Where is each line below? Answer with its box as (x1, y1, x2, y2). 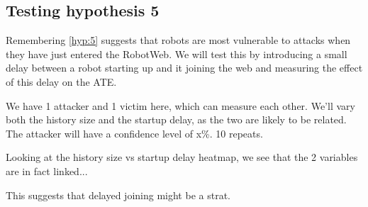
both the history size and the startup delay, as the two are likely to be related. (6, 112, 347, 127)
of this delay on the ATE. (6, 74, 117, 89)
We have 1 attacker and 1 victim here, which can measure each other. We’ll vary (6, 98, 355, 113)
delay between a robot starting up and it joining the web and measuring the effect (6, 60, 363, 75)
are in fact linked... (6, 163, 88, 178)
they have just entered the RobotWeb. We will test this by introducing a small (6, 46, 347, 61)
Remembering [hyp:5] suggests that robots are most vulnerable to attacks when (6, 33, 351, 47)
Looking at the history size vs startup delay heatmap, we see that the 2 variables (6, 150, 358, 164)
